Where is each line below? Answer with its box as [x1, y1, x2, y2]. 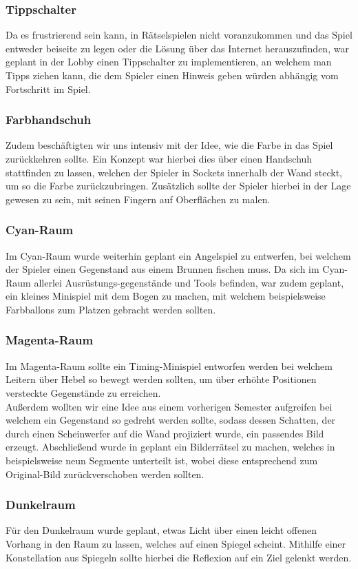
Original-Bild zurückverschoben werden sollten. [6, 466, 204, 481]
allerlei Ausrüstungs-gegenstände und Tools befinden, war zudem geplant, [34, 275, 344, 289]
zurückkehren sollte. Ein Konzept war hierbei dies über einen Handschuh [6, 152, 313, 165]
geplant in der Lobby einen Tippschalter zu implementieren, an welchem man [6, 54, 332, 69]
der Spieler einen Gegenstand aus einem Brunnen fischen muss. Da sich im [6, 262, 319, 276]
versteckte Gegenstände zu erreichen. [6, 385, 161, 400]
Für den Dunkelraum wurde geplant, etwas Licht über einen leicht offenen [6, 523, 317, 537]
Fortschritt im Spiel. [6, 81, 91, 96]
